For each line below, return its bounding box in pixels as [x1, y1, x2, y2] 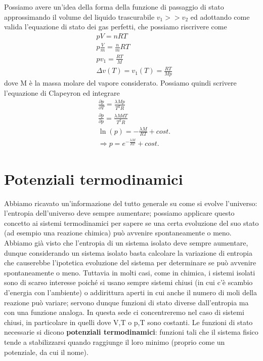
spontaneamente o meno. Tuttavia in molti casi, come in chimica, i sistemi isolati [4, 267, 255, 277]
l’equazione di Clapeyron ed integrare [4, 87, 120, 98]
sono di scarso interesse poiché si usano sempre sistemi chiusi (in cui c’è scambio [4, 277, 253, 288]
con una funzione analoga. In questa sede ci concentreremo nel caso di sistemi [4, 307, 244, 317]
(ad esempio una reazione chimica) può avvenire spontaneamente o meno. [4, 227, 232, 238]
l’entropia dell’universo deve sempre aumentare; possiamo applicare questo [4, 208, 235, 218]
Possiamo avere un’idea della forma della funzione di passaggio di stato [4, 2, 224, 12]
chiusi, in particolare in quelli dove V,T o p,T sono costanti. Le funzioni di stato [4, 316, 253, 327]
